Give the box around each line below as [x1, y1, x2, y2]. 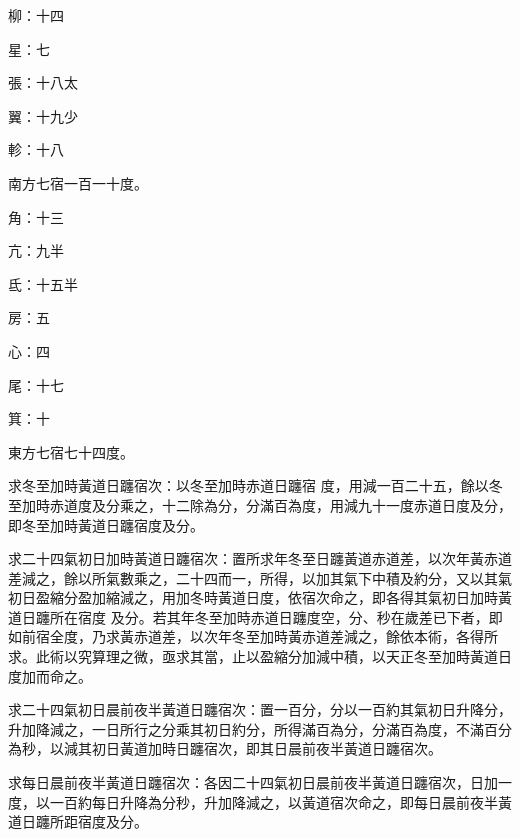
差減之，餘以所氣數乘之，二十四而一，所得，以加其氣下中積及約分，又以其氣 [8, 567, 512, 588]
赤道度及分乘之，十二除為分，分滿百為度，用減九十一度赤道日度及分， [49, 494, 512, 515]
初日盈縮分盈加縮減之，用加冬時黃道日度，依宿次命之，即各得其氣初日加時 [8, 587, 498, 608]
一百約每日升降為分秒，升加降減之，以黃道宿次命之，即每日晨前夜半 [49, 791, 498, 812]
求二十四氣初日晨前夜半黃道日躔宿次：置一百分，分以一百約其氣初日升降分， [8, 699, 512, 720]
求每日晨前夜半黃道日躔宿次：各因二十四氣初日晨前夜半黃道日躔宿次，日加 [8, 772, 498, 793]
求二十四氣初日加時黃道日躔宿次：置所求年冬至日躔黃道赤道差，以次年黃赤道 [8, 548, 512, 569]
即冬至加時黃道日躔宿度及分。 [8, 514, 204, 535]
